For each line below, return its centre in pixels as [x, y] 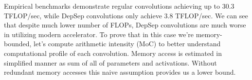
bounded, [18, 44]
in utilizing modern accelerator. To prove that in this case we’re [99, 34]
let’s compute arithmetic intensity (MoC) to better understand [127, 44]
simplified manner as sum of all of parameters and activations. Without [110, 62]
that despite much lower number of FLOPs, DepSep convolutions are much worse [125, 25]
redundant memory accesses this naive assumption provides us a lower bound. [120, 72]
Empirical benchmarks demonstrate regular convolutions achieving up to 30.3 [119, 6]
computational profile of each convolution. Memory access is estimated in [113, 53]
